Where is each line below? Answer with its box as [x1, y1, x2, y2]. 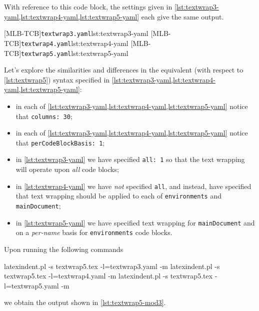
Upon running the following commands [4, 243, 123, 254]
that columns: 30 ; [15, 110, 72, 121]
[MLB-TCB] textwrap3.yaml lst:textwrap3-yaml [4, 28, 148, 38]
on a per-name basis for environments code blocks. [15, 227, 172, 237]
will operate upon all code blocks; [15, 164, 119, 174]
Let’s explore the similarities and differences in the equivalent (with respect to [4, 64, 243, 75]
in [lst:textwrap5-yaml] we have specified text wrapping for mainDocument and [15, 217, 255, 227]
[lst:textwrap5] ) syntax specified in [4, 74, 110, 84]
